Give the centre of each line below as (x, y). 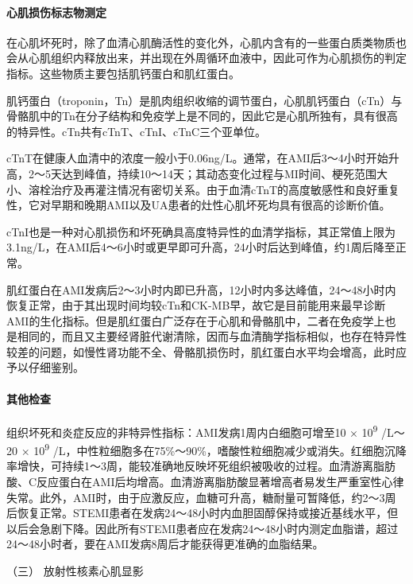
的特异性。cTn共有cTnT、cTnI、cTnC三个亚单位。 (137, 131)
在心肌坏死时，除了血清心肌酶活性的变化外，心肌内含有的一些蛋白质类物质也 (206, 42)
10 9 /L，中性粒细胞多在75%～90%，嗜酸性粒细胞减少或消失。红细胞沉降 (220, 449)
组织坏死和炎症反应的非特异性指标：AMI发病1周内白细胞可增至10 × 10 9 (192, 430)
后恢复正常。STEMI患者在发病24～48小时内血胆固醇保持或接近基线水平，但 (203, 513)
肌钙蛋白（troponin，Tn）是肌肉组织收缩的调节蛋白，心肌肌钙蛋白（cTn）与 (205, 100)
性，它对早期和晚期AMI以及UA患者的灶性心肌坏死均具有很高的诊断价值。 (199, 205)
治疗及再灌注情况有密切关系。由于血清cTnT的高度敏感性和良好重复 (225, 189)
